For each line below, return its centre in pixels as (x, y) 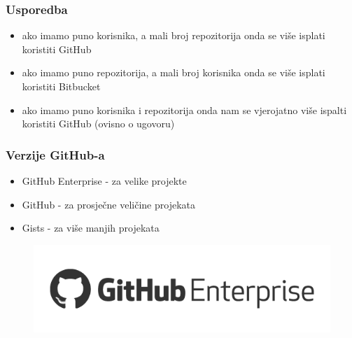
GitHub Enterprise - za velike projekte (104, 181)
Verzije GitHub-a (55, 154)
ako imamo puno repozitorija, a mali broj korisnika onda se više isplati (174, 72)
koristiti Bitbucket (61, 86)
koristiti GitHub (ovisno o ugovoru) (98, 124)
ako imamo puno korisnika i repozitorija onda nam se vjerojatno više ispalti (184, 110)
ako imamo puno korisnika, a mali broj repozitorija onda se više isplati (174, 35)
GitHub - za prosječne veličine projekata (108, 204)
